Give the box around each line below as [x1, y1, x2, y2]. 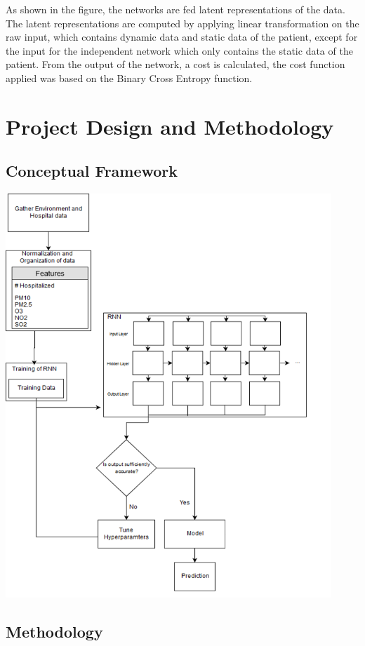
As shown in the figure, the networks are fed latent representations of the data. [6, 2, 345, 16]
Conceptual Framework [6, 160, 178, 182]
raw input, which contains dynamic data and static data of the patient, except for [6, 29, 358, 44]
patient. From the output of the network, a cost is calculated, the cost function [6, 57, 345, 72]
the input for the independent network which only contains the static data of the [6, 43, 353, 58]
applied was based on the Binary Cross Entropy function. [6, 70, 253, 85]
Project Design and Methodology [6, 112, 334, 140]
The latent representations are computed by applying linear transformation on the [6, 15, 359, 30]
